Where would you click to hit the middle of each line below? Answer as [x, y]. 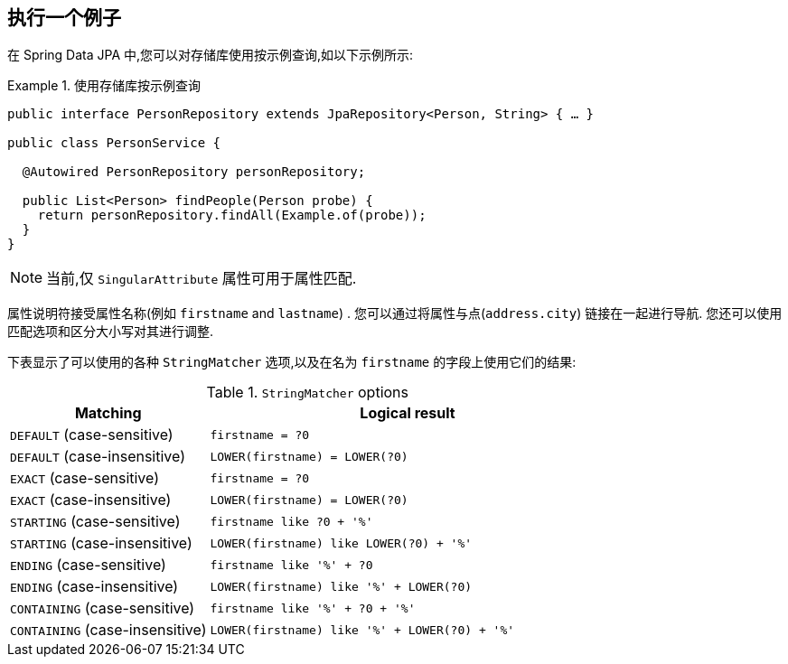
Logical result [408, 413]
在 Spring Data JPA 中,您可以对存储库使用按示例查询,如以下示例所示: [211, 55]
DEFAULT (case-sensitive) [92, 435]
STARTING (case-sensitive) [95, 522]
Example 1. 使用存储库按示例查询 [104, 86]
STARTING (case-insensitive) [101, 543]
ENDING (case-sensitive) [88, 565]
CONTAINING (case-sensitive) [103, 608]
